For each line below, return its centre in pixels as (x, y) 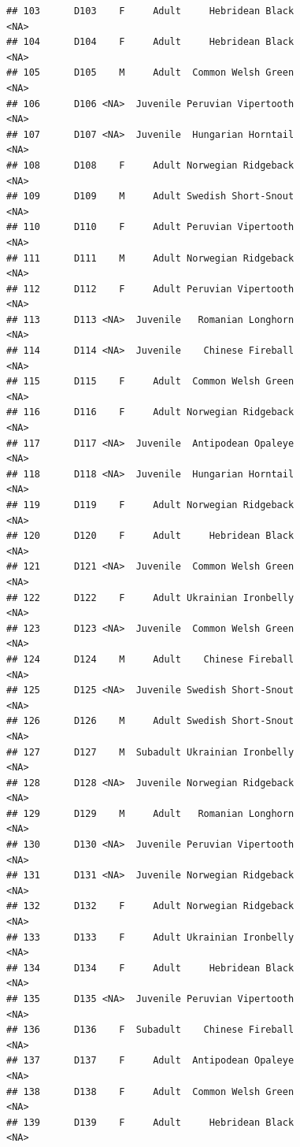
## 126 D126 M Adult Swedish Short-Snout (150, 721)
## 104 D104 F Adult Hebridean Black (150, 42)
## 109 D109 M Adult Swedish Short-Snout (150, 197)
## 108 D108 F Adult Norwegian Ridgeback (150, 165)
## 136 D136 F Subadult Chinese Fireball (150, 1030)
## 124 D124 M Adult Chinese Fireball (150, 659)
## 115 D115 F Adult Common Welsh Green (150, 382)
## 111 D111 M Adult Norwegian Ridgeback (150, 258)
